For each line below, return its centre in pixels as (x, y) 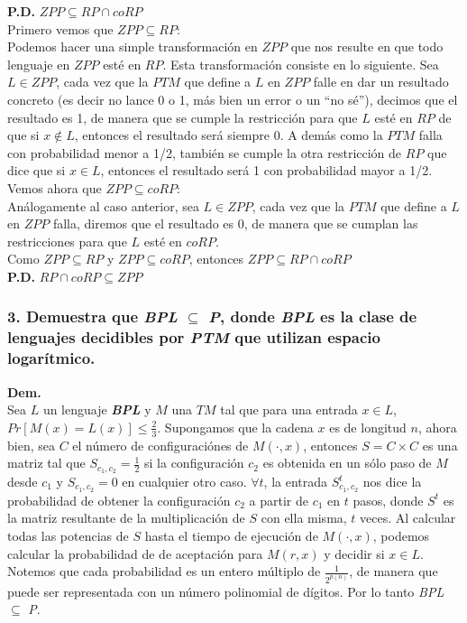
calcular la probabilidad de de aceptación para (135, 553)
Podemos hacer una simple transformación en (133, 46)
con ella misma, (304, 518)
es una (440, 445)
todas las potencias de (68, 536)
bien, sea (31, 445)
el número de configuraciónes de (160, 445)
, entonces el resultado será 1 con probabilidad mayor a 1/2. (266, 170)
